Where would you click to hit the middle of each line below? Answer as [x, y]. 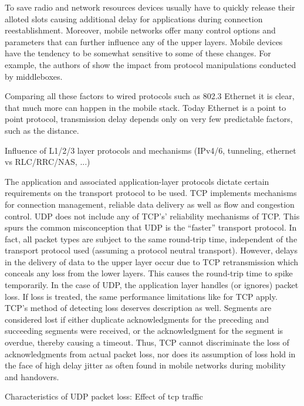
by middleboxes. [34, 76]
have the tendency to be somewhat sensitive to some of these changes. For [138, 53]
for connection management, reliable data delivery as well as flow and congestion [150, 204]
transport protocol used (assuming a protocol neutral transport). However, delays [151, 250]
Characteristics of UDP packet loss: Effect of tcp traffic [104, 396]
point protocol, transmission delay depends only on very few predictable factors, [149, 119]
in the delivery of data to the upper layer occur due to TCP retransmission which [152, 261]
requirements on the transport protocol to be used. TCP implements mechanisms [151, 193]
